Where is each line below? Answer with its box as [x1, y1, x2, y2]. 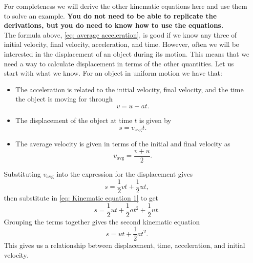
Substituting [4, 168, 41, 179]
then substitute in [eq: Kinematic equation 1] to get [4, 193, 158, 203]
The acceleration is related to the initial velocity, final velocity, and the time [15, 84, 244, 94]
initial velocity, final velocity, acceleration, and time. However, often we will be [4, 39, 239, 49]
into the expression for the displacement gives [56, 168, 193, 179]
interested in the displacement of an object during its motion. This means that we [4, 48, 250, 59]
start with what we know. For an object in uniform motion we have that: [4, 68, 222, 78]
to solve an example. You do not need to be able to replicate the [4, 10, 217, 20]
